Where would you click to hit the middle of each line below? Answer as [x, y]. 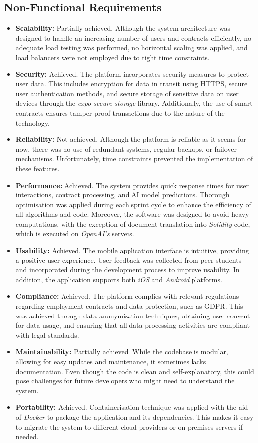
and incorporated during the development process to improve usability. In [128, 270]
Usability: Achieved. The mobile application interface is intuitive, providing [132, 250]
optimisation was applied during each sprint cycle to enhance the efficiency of [133, 204]
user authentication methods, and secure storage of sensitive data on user [127, 93]
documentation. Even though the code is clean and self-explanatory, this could [135, 371]
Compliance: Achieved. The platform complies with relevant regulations [127, 296]
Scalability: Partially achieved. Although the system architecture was [123, 28]
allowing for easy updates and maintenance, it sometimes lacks [111, 361]
